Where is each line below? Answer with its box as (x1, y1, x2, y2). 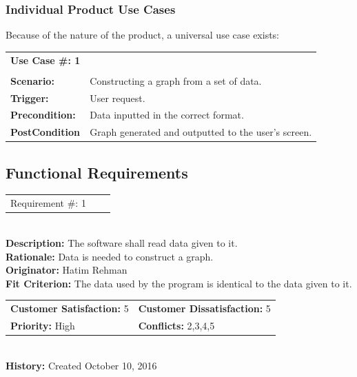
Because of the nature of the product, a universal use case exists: (6, 28, 280, 42)
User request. (90, 90, 145, 105)
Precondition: (10, 108, 76, 122)
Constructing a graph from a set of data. (90, 73, 262, 88)
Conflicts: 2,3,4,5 (138, 318, 215, 332)
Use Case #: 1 (10, 52, 81, 67)
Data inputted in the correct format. (90, 108, 244, 122)
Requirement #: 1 (10, 196, 86, 210)
